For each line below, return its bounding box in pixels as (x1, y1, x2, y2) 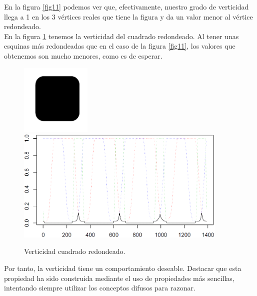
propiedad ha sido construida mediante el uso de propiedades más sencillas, (4, 272, 234, 283)
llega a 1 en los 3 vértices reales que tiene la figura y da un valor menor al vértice (4, 11, 253, 22)
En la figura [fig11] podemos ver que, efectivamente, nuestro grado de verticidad (4, 2, 249, 12)
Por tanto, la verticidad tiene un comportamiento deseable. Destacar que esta (4, 262, 241, 273)
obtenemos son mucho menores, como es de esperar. (4, 50, 162, 61)
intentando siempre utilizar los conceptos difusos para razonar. (4, 282, 195, 293)
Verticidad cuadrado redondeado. (24, 246, 125, 256)
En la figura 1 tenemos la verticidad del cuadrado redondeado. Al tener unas (4, 31, 239, 41)
